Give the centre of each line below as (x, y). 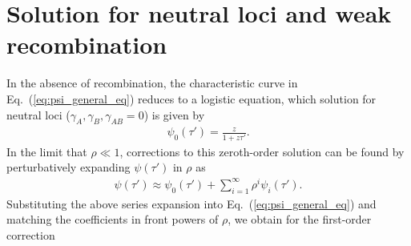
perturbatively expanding (68, 167)
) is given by (174, 114)
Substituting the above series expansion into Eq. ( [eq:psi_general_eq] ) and (191, 203)
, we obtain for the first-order (300, 219)
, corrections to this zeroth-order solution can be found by (262, 151)
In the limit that (47, 151)
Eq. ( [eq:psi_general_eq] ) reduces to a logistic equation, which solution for (191, 98)
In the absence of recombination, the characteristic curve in (152, 83)
